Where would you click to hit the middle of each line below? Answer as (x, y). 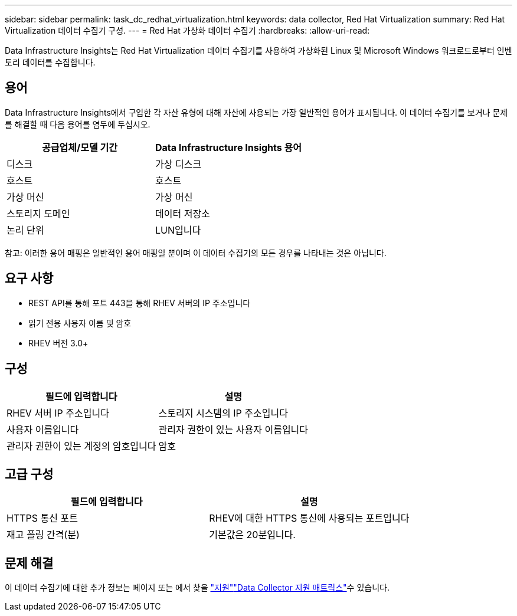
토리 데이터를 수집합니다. (50, 62)
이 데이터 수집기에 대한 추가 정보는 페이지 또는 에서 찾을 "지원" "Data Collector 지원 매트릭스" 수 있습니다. (197, 588)
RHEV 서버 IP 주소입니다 (58, 413)
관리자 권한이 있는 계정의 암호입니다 (81, 446)
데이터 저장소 (183, 213)
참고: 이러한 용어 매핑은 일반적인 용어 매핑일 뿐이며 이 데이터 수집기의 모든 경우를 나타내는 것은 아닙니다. (196, 253)
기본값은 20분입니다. (252, 535)
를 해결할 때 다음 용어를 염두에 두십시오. (78, 124)
